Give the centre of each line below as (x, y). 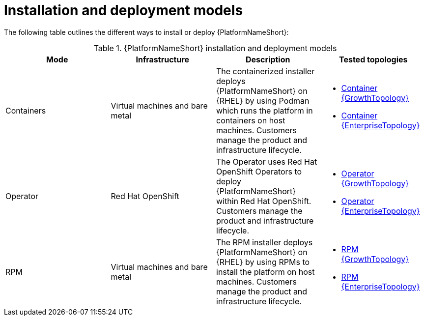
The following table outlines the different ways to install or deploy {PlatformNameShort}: (146, 32)
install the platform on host (266, 272)
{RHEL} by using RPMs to (263, 262)
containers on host (251, 120)
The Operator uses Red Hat (267, 161)
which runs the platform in (265, 110)
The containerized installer (266, 71)
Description (268, 59)
